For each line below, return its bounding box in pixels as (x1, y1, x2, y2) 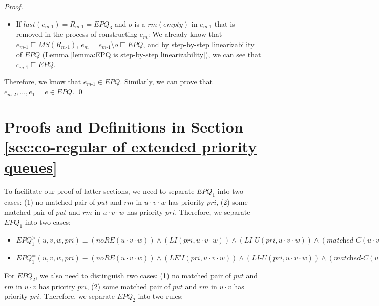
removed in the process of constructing (16, 29, 138, 39)
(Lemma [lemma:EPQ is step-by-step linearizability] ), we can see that (42, 49, 261, 59)
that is (214, 18, 235, 29)
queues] (4, 156, 57, 177)
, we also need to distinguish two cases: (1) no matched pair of (35, 270, 231, 280)
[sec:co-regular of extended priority (4, 136, 257, 157)
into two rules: (138, 291, 183, 301)
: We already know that (148, 29, 222, 39)
